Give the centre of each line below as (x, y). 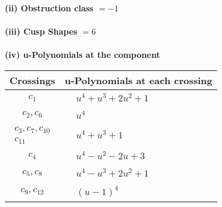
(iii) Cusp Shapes (41, 31)
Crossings (33, 80)
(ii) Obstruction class (49, 8)
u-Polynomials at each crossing (138, 80)
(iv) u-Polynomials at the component (83, 55)
